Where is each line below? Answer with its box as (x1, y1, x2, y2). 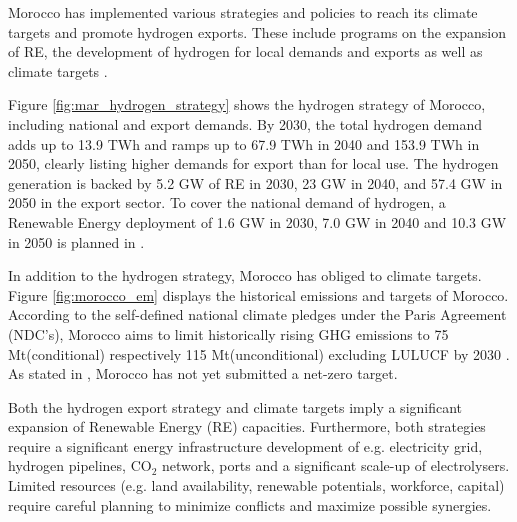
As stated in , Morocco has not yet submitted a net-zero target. (8, 363, 398, 384)
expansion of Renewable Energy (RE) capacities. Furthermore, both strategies (8, 416, 486, 437)
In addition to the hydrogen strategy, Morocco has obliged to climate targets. (8, 265, 482, 286)
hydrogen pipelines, (8, 455, 126, 476)
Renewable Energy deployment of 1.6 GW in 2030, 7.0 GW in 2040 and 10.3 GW (8, 211, 507, 232)
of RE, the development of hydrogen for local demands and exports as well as (8, 41, 483, 62)
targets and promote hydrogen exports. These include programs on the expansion (8, 21, 507, 42)
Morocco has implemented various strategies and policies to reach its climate (8, 2, 478, 22)
